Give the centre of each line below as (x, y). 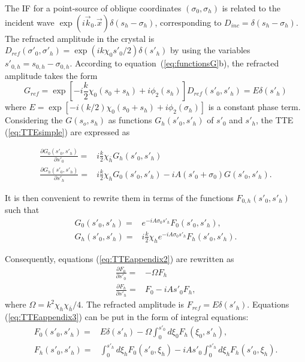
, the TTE (274, 120)
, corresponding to (188, 22)
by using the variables (210, 50)
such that (22, 209)
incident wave (30, 22)
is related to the (251, 8)
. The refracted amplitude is (132, 304)
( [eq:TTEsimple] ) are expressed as (67, 131)
